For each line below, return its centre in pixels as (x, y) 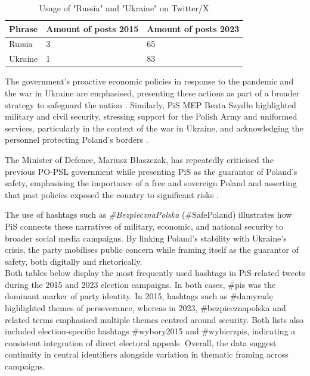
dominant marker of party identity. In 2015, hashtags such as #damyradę (139, 296)
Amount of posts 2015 (92, 28)
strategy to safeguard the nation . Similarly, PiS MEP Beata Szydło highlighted (151, 104)
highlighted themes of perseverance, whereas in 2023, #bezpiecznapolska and (145, 308)
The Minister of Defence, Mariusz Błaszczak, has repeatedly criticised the (139, 159)
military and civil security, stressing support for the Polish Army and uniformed (151, 116)
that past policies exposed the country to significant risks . (112, 194)
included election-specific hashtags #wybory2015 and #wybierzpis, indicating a (150, 331)
